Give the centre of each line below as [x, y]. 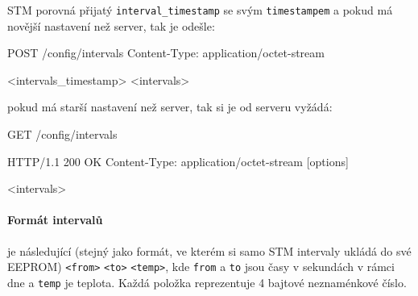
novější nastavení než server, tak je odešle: [111, 25]
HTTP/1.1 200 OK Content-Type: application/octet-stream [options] [178, 161]
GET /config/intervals [62, 134]
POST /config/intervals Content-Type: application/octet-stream [166, 53]
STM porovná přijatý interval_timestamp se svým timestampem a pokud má [200, 10]
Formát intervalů [55, 220]
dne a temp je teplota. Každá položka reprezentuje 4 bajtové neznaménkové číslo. [207, 282]
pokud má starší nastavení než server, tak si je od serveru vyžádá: [170, 107]
